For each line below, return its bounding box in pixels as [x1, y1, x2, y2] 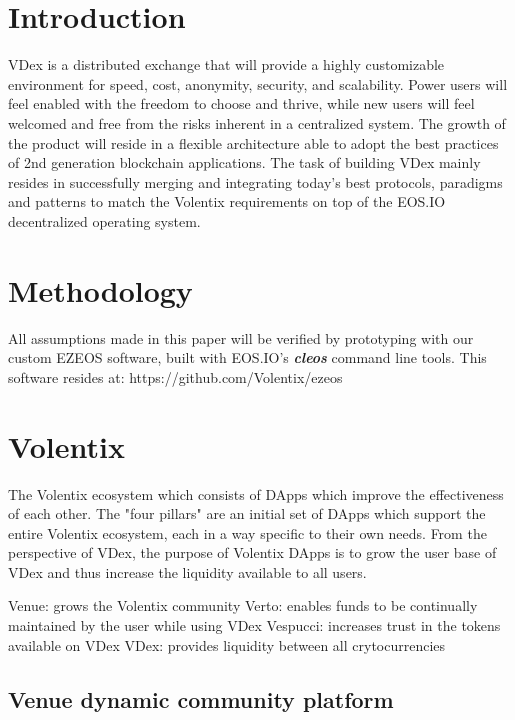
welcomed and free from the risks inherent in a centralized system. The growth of [8, 112, 506, 133]
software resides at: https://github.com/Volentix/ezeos [8, 366, 343, 387]
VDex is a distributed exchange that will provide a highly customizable [8, 54, 445, 75]
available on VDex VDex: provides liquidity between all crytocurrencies [8, 634, 446, 655]
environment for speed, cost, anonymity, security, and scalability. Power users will [8, 73, 508, 94]
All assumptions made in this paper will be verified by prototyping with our [8, 327, 474, 348]
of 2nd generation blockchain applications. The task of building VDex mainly [8, 152, 481, 173]
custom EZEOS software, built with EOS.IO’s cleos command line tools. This [8, 347, 487, 368]
